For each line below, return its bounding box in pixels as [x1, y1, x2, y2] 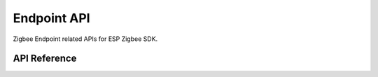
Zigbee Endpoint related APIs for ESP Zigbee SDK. [13, 35, 158, 43]
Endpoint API [13, 10, 90, 26]
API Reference [13, 53, 77, 65]
